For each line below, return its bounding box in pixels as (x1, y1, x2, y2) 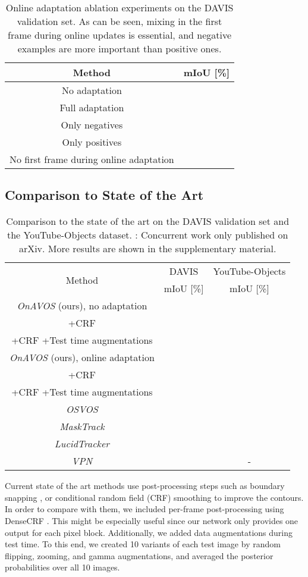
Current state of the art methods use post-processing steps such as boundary (5, 479, 285, 492)
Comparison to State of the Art (5, 186, 204, 204)
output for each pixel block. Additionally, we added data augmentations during (5, 526, 293, 538)
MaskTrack (59, 419, 105, 434)
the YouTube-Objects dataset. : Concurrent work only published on (7, 228, 288, 242)
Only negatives (61, 118, 123, 131)
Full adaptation (59, 101, 124, 114)
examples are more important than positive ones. (17, 42, 222, 55)
